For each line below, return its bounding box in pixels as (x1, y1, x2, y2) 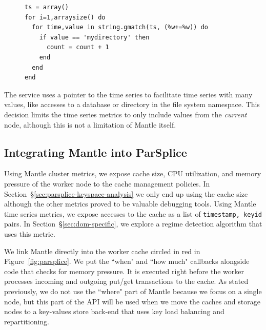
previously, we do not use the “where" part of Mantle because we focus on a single (4, 285, 262, 296)
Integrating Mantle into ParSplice (4, 144, 187, 160)
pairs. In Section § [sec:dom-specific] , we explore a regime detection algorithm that (4, 218, 262, 229)
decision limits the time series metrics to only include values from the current (4, 109, 247, 119)
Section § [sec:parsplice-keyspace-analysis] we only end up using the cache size (4, 188, 248, 199)
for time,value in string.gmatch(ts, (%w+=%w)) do (32, 24, 208, 31)
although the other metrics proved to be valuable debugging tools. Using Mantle (4, 198, 256, 209)
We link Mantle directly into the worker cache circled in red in (4, 245, 200, 256)
